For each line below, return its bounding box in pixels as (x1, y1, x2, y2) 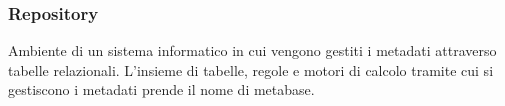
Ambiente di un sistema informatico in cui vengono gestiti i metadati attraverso (8, 40, 497, 61)
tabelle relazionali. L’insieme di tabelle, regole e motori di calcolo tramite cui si (8, 59, 494, 80)
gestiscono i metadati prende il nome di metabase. (8, 79, 315, 100)
